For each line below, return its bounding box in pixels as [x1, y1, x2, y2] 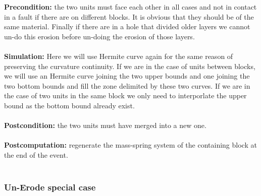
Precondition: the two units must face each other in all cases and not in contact [4, 2, 257, 12]
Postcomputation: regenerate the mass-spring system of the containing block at [4, 140, 257, 150]
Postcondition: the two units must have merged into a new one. [4, 120, 206, 130]
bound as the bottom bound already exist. [4, 100, 135, 110]
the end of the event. [4, 149, 68, 160]
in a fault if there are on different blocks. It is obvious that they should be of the [4, 11, 254, 22]
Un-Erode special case [4, 181, 96, 193]
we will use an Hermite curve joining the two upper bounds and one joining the [4, 71, 250, 81]
